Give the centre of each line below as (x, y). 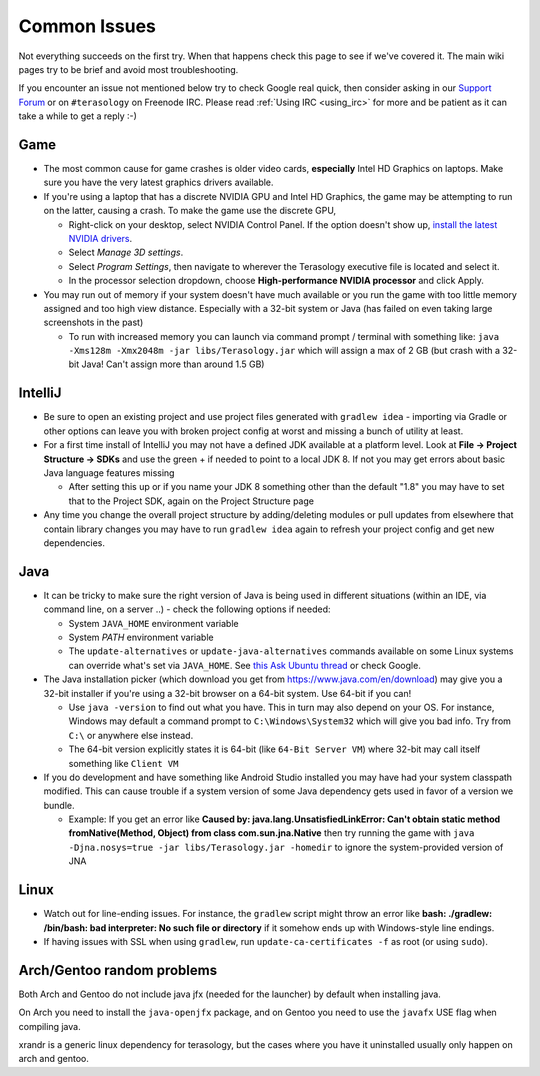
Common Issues (87, 26)
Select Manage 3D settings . (126, 252)
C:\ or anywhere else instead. (131, 735)
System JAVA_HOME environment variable (153, 623)
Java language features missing (109, 472)
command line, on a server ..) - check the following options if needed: (187, 609)
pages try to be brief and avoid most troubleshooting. (128, 69)
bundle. (59, 805)
